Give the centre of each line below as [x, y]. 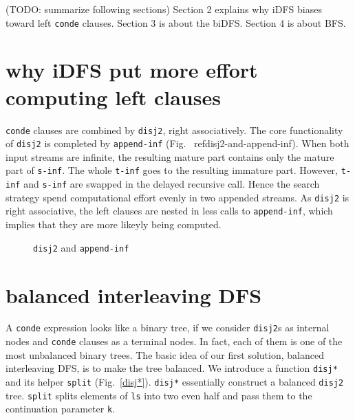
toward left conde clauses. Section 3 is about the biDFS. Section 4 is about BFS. [176, 22]
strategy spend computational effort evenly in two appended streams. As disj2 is [177, 197]
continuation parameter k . [60, 409]
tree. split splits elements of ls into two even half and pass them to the [159, 395]
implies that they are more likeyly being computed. [114, 224]
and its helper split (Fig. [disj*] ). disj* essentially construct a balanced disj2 [175, 382]
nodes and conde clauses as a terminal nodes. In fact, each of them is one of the [174, 341]
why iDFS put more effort [132, 70]
